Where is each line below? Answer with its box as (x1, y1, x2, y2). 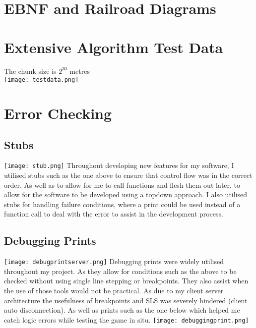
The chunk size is (4, 65, 57, 76)
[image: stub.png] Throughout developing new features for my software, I (4, 160, 234, 170)
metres (69, 65, 90, 76)
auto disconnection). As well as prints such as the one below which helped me (4, 305, 240, 315)
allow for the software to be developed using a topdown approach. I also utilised (4, 189, 248, 200)
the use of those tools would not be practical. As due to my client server (4, 285, 224, 295)
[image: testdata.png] (4, 76, 79, 84)
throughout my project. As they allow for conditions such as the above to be (4, 266, 237, 276)
